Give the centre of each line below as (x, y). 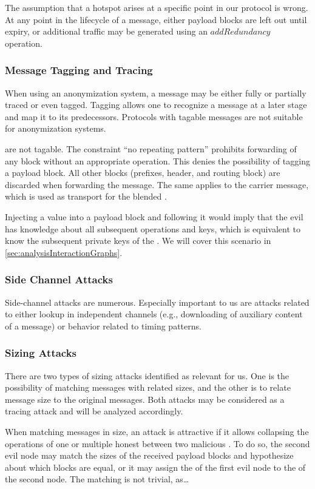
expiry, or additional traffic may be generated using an (106, 31)
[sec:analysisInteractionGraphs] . (64, 252)
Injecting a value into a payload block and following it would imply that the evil (154, 216)
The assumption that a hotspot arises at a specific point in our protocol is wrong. (157, 7)
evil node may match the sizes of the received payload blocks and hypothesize (149, 455)
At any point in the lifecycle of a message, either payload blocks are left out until (156, 19)
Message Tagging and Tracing (79, 70)
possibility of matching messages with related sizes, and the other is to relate (148, 387)
